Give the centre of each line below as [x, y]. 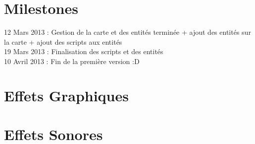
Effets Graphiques [66, 95]
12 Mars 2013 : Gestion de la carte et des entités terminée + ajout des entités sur [127, 32]
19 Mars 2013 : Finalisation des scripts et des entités [84, 51]
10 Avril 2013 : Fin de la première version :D [72, 61]
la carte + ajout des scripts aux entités [63, 41]
